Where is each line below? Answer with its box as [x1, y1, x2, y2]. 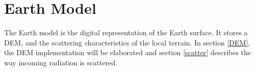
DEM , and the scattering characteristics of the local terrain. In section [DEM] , [4, 37, 250, 48]
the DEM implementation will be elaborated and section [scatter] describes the [4, 47, 251, 58]
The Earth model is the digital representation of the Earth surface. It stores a [4, 27, 248, 38]
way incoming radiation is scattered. [4, 57, 118, 67]
